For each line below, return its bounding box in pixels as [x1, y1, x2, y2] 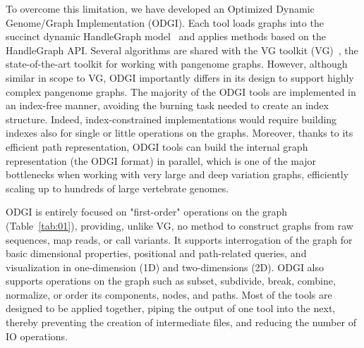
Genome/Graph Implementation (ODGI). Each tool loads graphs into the [6, 15, 324, 30]
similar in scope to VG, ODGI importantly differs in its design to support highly [6, 70, 354, 85]
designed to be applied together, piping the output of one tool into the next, [6, 301, 336, 316]
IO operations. [6, 328, 68, 343]
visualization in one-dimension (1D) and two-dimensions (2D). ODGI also [6, 259, 324, 274]
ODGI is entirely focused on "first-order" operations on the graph [6, 204, 288, 219]
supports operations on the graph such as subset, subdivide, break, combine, [6, 273, 336, 288]
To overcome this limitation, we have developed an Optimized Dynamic [6, 1, 315, 15]
